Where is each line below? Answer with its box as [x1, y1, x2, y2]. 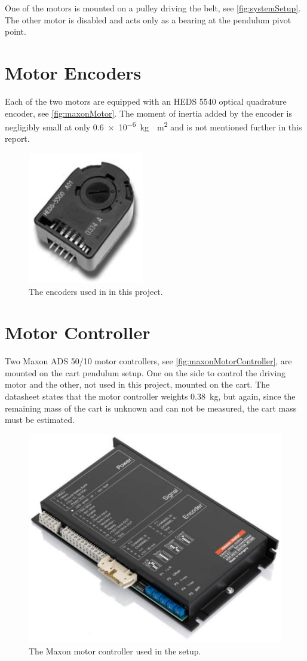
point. [5, 25, 26, 38]
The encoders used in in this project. [29, 285, 163, 297]
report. [5, 132, 30, 145]
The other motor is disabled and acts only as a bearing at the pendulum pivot [5, 13, 291, 26]
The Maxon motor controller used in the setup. [29, 644, 201, 657]
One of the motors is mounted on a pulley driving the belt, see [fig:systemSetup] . [5, 2, 301, 14]
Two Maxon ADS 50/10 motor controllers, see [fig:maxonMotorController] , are [5, 355, 292, 367]
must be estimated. [5, 413, 75, 426]
